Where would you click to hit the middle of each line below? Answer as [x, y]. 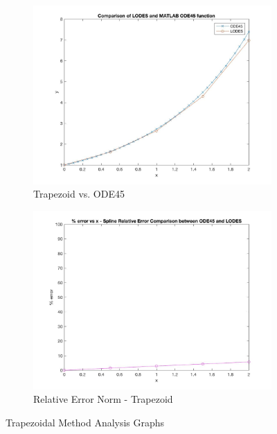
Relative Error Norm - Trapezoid [103, 399]
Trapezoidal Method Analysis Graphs [85, 422]
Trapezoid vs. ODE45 [79, 194]
